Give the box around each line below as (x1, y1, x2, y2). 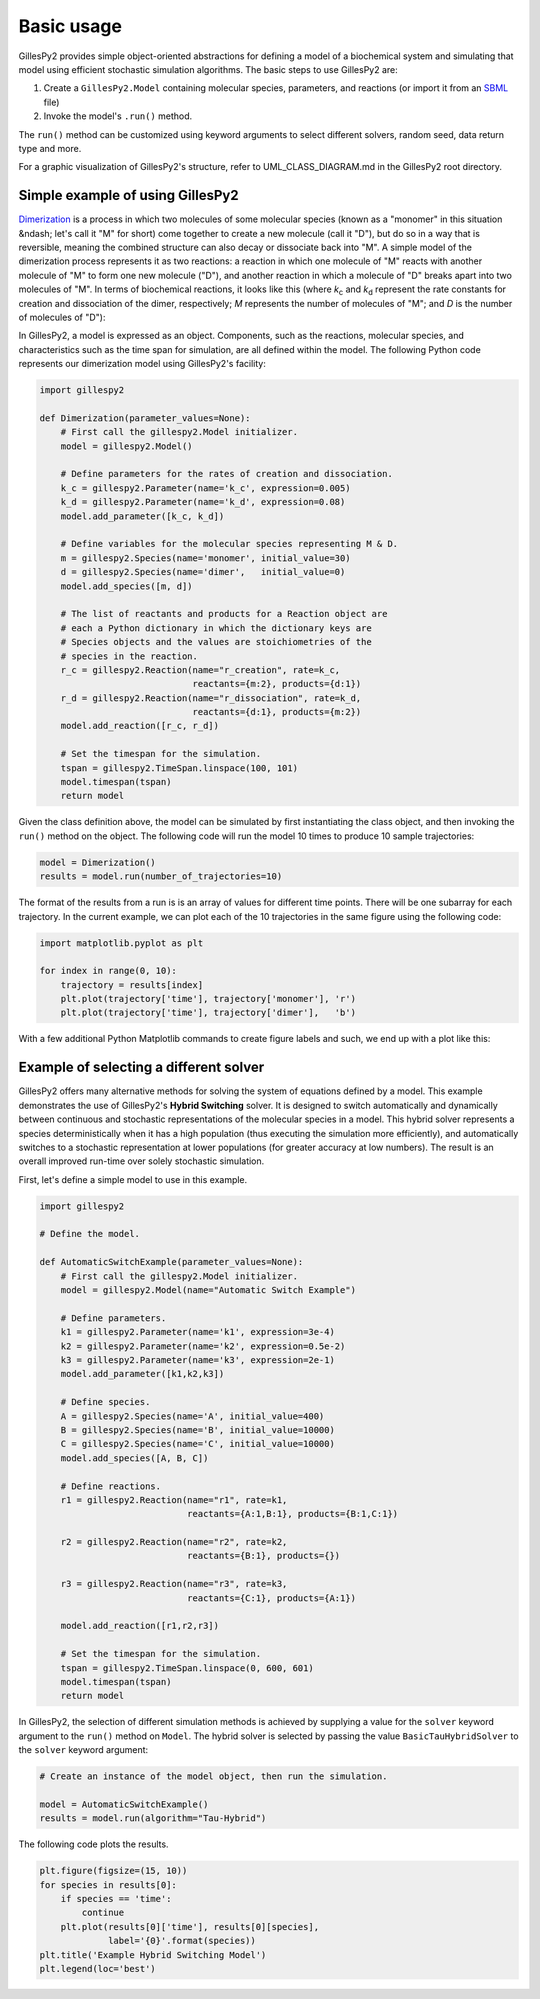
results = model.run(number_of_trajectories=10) (39, 871, 283, 882)
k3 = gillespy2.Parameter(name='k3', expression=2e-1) (60, 1354, 335, 1365)
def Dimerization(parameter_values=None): (39, 412, 251, 424)
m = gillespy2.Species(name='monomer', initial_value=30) (60, 552, 351, 564)
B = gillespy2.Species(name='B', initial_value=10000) (60, 1424, 335, 1435)
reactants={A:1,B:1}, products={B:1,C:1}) (186, 1508, 399, 1520)
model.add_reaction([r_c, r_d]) (60, 720, 220, 732)
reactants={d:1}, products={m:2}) (192, 706, 362, 718)
